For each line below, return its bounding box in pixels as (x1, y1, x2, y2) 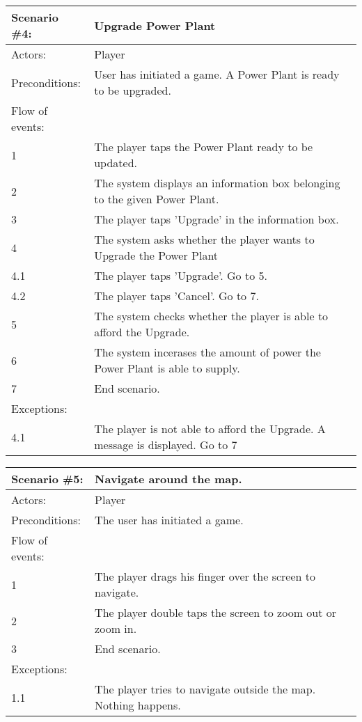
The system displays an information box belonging (94, 175, 340, 191)
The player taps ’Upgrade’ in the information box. (94, 211, 339, 227)
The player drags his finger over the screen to (95, 568, 315, 584)
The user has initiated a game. (95, 512, 244, 528)
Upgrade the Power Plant (94, 247, 219, 263)
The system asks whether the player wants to (94, 231, 315, 247)
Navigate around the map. (95, 471, 242, 487)
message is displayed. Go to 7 (94, 437, 237, 453)
